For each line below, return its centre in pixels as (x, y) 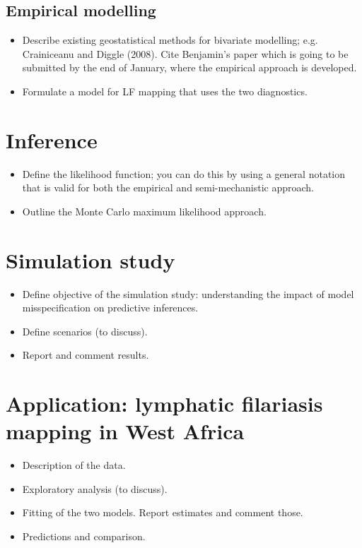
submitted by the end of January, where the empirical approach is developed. (189, 67)
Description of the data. (74, 465)
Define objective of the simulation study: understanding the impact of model (188, 293)
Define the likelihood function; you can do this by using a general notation (184, 173)
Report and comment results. (86, 355)
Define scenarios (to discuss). (85, 331)
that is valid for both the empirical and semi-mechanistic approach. (168, 187)
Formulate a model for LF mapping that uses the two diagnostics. (165, 91)
